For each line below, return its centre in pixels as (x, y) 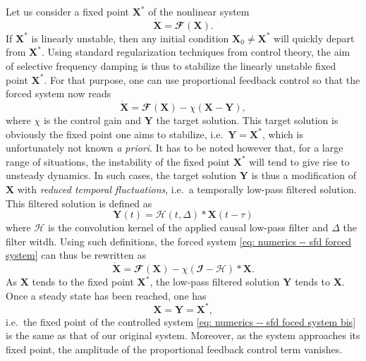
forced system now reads (59, 93)
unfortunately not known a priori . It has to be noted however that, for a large (175, 148)
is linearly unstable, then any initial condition (130, 38)
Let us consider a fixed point (67, 11)
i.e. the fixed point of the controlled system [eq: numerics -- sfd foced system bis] (181, 321)
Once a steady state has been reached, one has (106, 295)
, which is (282, 134)
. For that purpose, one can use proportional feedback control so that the (202, 79)
